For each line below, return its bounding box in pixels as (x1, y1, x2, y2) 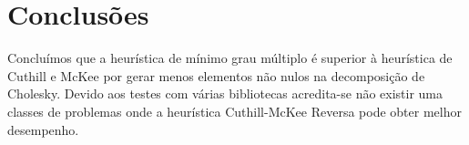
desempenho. (7, 119, 79, 139)
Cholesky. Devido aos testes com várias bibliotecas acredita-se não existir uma (7, 84, 444, 103)
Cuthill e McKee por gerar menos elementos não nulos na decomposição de (7, 66, 425, 85)
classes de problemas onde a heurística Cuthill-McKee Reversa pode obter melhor (7, 101, 462, 120)
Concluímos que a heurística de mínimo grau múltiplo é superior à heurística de (7, 48, 453, 67)
